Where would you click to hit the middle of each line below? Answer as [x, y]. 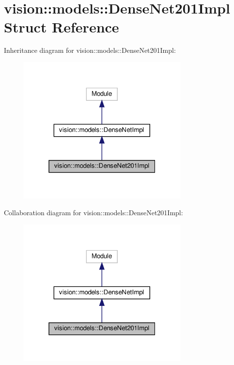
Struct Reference [62, 27]
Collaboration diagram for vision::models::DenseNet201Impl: [94, 212]
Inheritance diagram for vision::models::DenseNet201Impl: [90, 50]
